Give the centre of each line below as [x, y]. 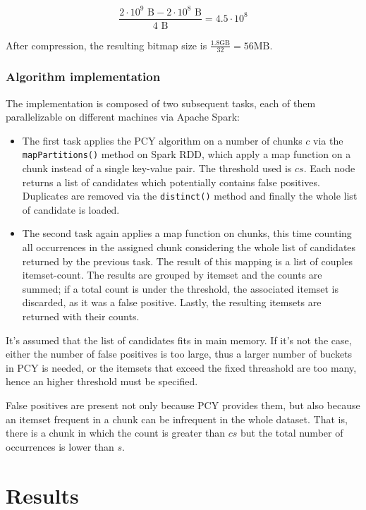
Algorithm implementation [83, 77]
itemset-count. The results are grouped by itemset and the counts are [172, 275]
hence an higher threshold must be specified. [102, 381]
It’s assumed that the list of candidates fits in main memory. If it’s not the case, [179, 340]
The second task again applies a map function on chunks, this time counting [187, 233]
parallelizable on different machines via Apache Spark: [123, 117]
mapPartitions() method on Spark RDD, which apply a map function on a [187, 154]
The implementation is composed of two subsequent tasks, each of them [161, 103]
